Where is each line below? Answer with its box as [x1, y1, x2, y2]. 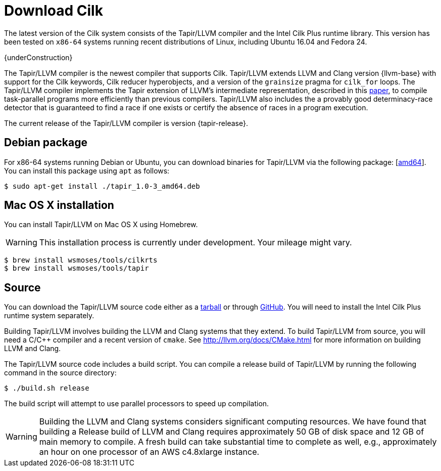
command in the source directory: [4, 368, 117, 377]
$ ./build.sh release [4, 384, 89, 393]
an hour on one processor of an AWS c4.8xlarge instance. [39, 447, 260, 457]
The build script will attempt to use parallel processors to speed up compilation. [4, 399, 269, 408]
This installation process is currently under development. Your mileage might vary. [39, 237, 352, 248]
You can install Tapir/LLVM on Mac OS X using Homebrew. [4, 220, 198, 229]
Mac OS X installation [4, 199, 114, 212]
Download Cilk [4, 2, 103, 19]
